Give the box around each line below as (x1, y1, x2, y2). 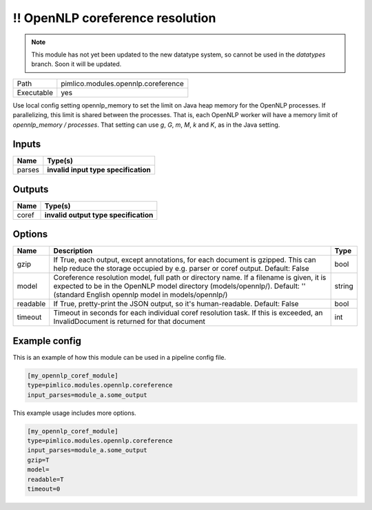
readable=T (27, 476, 64, 483)
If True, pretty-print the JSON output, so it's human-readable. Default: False (53, 299, 299, 309)
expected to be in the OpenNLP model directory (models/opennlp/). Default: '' (53, 281, 306, 291)
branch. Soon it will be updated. (31, 60, 122, 68)
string (334, 281, 354, 291)
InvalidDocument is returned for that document (53, 317, 206, 327)
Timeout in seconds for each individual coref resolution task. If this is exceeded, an (53, 308, 323, 318)
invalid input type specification (47, 165, 151, 175)
